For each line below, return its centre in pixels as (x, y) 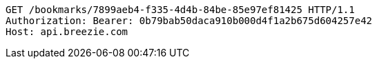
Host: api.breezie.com (67, 32)
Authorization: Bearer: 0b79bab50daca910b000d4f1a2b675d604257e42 (189, 21)
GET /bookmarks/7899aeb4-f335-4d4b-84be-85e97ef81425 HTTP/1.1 (180, 10)
